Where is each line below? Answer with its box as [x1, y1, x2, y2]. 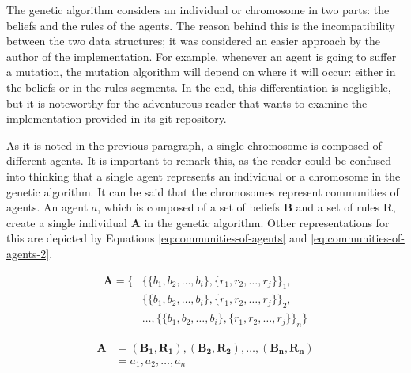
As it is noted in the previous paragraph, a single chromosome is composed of [6, 136, 382, 153]
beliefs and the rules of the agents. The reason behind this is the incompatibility [6, 17, 395, 33]
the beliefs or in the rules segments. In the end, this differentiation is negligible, [6, 78, 391, 95]
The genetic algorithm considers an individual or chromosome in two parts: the [6, 2, 390, 17]
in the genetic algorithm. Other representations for [144, 214, 390, 230]
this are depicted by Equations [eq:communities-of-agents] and [6, 230, 307, 246]
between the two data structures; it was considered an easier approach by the [6, 32, 381, 49]
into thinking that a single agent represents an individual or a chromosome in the [6, 167, 401, 184]
